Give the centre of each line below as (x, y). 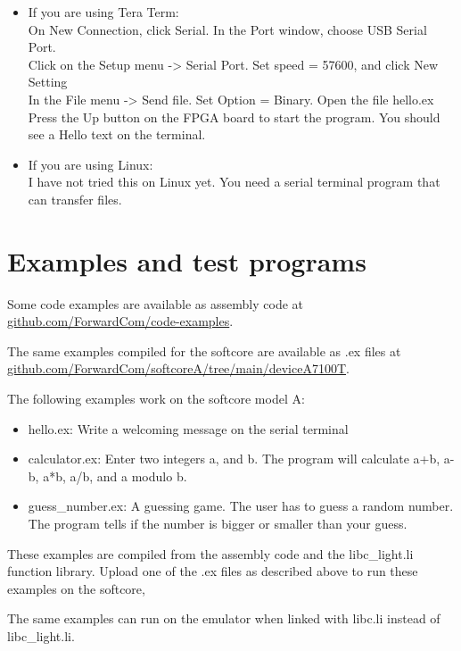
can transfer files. (75, 199)
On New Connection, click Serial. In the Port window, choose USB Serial (227, 29)
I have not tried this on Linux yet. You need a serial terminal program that (234, 182)
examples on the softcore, (76, 588)
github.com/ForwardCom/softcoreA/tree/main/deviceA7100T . (178, 368)
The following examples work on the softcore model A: (156, 399)
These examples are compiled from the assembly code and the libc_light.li (210, 553)
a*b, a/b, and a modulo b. (115, 476)
